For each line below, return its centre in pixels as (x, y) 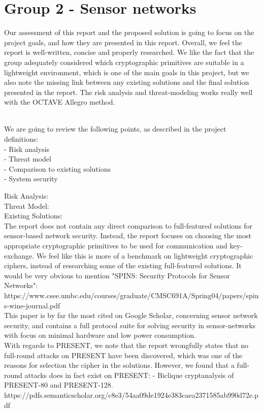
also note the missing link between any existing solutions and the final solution (127, 82)
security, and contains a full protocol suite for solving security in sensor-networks (130, 325)
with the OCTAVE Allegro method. (60, 102)
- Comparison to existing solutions (57, 168)
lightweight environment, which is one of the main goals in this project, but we (127, 72)
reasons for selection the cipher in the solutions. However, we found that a (119, 365)
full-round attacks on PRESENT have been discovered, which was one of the (123, 355)
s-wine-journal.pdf (32, 305)
